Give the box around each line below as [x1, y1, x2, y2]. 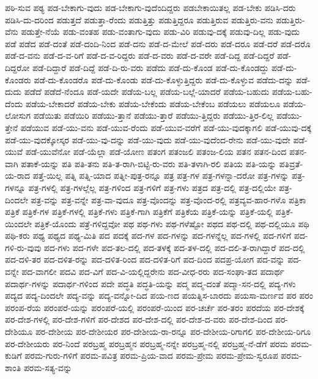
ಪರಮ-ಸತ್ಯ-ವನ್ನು [23, 361, 72, 373]
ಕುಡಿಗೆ [5, 349, 22, 362]
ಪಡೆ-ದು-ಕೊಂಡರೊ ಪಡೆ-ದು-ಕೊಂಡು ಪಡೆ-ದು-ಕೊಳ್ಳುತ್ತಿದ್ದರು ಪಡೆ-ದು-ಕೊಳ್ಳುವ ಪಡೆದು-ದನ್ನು [34, 73, 294, 86]
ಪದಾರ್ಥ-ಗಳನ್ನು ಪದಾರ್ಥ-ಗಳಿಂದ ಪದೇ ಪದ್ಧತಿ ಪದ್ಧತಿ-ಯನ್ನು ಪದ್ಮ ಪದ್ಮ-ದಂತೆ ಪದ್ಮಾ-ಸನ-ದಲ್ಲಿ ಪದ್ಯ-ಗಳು [5, 277, 296, 290]
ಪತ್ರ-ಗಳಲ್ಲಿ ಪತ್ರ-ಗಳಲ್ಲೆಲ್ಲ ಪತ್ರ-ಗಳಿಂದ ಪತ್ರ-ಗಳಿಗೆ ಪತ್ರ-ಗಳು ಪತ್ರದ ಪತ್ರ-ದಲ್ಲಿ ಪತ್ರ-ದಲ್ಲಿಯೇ [28, 181, 276, 193]
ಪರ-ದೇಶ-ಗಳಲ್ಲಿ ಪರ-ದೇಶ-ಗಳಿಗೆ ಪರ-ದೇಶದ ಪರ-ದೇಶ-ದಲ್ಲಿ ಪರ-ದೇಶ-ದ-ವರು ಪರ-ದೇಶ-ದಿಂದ [5, 313, 273, 326]
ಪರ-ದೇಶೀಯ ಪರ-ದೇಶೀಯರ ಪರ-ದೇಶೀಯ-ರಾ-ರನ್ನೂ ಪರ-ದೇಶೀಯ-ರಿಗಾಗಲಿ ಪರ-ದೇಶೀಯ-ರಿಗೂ [35, 325, 311, 338]
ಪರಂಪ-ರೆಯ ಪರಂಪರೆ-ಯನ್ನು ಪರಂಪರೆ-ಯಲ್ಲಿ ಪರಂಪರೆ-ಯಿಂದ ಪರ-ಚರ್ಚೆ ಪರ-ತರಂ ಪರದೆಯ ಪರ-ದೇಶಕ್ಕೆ [5, 301, 305, 313]
